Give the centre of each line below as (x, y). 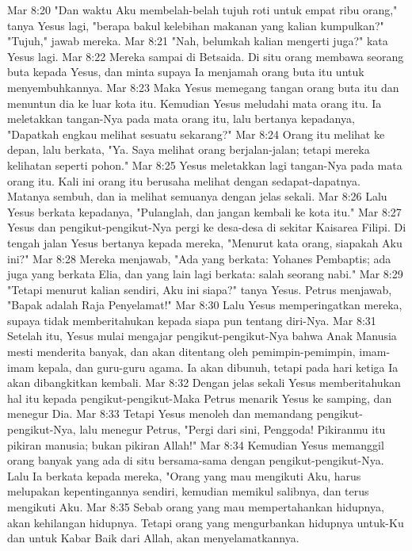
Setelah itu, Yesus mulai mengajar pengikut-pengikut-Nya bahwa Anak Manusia (202, 336)
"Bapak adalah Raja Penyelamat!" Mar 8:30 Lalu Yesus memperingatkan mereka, (205, 305)
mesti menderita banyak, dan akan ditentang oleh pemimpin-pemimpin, (181, 352)
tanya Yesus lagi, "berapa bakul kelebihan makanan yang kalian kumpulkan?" (196, 25)
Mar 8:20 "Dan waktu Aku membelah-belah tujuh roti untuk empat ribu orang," (202, 10)
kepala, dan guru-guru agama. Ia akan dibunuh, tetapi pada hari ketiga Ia (218, 367)
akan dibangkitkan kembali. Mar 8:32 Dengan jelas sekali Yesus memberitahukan (204, 383)
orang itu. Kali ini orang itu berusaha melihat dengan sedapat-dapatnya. (184, 180)
